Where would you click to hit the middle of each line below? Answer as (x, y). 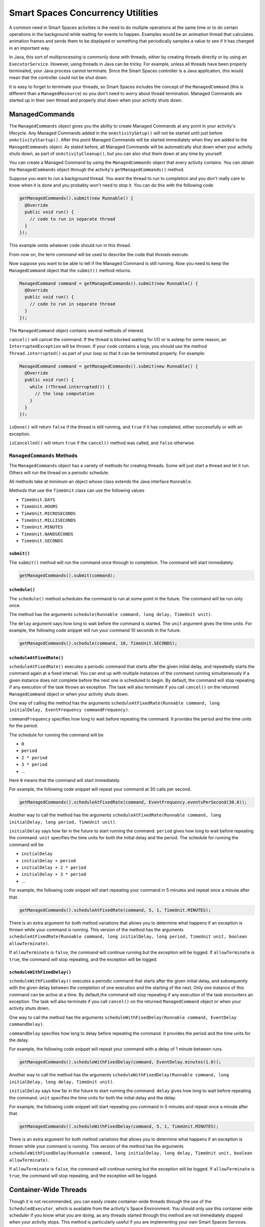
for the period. (24, 726)
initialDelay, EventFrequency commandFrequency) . (69, 710)
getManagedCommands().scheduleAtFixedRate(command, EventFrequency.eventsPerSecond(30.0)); (133, 802)
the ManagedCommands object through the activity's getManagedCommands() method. (97, 169)
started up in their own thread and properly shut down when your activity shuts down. (96, 100)
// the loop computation (65, 394)
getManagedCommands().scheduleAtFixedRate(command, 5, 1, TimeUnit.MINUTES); (115, 910)
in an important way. (30, 48)
